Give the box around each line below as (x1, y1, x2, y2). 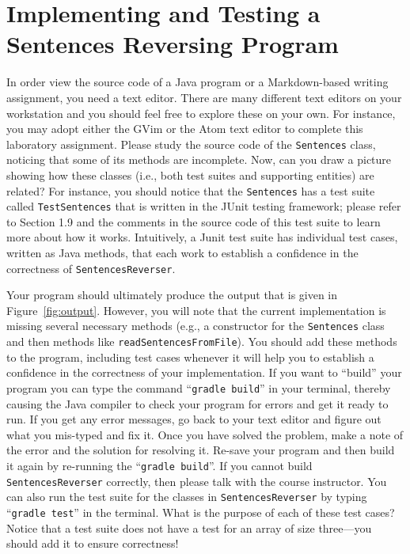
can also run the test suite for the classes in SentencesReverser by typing (6, 488, 367, 505)
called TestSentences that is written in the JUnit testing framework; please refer (6, 198, 401, 214)
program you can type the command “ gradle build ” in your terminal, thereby (6, 379, 391, 396)
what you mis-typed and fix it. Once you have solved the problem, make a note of (6, 426, 404, 442)
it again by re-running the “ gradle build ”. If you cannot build (6, 457, 313, 473)
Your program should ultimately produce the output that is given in (6, 286, 338, 303)
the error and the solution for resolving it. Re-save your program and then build (6, 442, 395, 458)
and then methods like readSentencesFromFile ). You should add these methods (6, 333, 397, 350)
